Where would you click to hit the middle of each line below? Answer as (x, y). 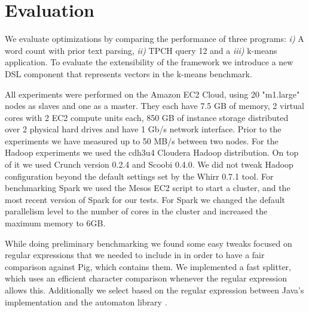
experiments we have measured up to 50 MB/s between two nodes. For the (142, 140)
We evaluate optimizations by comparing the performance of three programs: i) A (154, 39)
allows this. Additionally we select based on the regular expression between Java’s (154, 290)
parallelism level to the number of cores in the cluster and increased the (136, 211)
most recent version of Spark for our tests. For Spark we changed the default (145, 199)
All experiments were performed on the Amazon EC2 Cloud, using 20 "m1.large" (152, 94)
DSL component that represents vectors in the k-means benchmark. (129, 73)
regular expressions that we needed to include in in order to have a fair (135, 255)
